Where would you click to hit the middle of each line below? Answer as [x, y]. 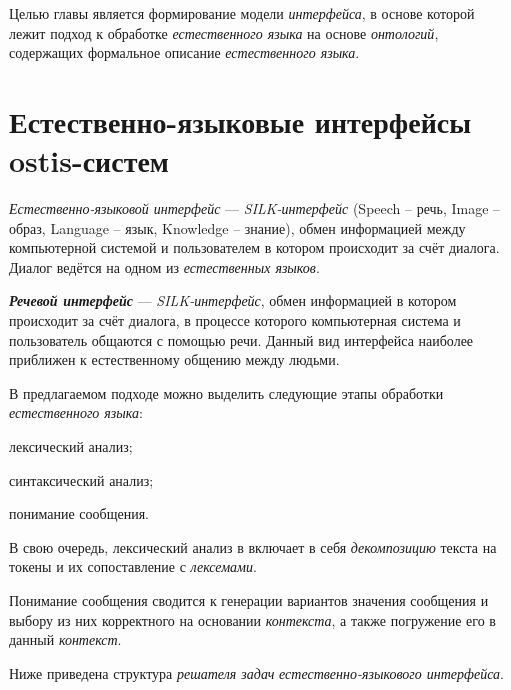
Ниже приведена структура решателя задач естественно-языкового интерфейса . [256, 672]
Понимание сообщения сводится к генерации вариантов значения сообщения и [249, 600]
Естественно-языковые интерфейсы [240, 120]
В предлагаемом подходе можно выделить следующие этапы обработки [226, 392]
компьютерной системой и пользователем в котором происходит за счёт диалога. [254, 247]
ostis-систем [89, 160]
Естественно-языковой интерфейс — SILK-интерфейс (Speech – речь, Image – [255, 208]
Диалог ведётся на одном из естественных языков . [164, 266]
